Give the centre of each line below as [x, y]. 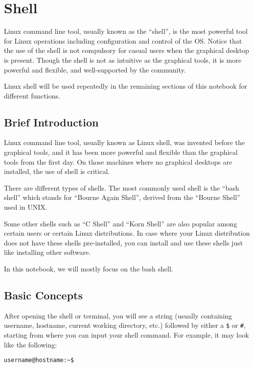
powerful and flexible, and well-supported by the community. [95, 69]
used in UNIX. [26, 207]
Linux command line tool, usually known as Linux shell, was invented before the [124, 142]
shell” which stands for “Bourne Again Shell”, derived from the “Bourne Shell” [122, 197]
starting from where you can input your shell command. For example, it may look [127, 335]
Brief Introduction [51, 122]
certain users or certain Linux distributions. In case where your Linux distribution [127, 233]
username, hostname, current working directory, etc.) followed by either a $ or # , [125, 325]
